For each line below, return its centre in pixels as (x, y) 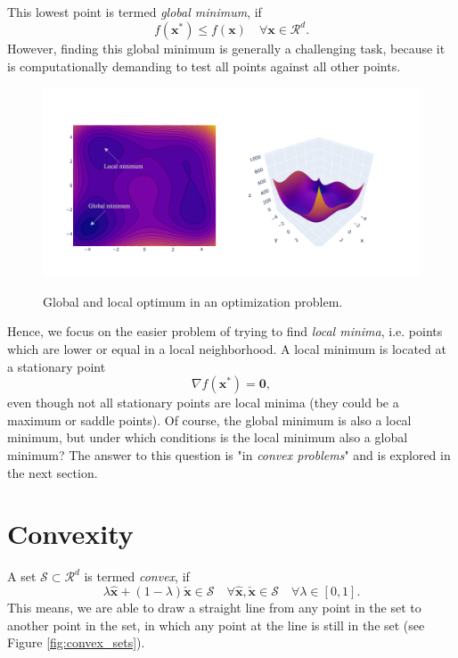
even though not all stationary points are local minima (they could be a (203, 403)
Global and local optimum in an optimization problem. (193, 301)
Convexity (70, 534)
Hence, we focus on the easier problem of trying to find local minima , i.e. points (225, 331)
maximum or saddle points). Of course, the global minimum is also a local (209, 419)
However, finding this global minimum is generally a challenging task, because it (226, 49)
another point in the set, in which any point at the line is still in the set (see (216, 625)
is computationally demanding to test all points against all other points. (204, 66)
